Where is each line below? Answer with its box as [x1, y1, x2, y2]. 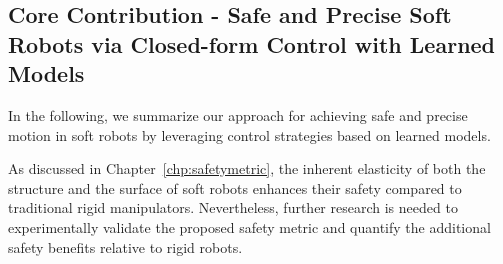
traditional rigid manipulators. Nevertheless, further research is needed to [8, 197, 458, 218]
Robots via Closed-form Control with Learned [8, 28, 496, 59]
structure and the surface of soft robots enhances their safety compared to [8, 177, 462, 198]
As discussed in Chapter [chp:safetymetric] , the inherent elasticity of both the [8, 158, 486, 179]
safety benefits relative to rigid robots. [8, 236, 243, 257]
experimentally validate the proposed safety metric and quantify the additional [8, 216, 491, 237]
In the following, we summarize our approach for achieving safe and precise [8, 104, 468, 125]
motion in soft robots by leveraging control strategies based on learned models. [8, 124, 491, 145]
